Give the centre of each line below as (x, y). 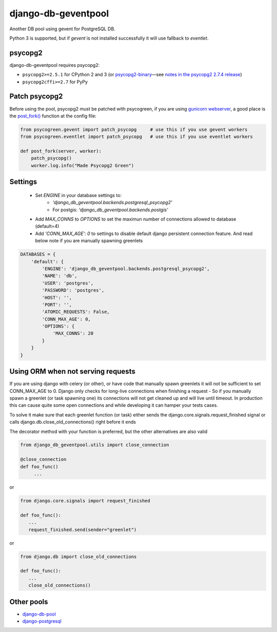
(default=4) (47, 226)
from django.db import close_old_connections (78, 556)
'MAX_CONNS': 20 (73, 333)
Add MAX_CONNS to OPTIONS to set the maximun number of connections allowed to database (136, 219)
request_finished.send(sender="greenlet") (83, 529)
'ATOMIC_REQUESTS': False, (76, 312)
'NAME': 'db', (60, 276)
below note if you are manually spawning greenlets (89, 241)
